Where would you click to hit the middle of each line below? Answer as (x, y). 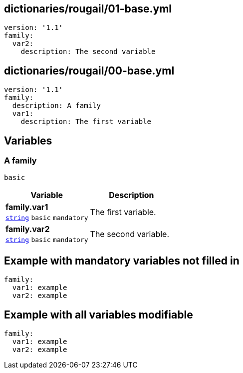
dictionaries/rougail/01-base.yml (88, 9)
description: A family (56, 106)
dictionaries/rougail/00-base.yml (89, 70)
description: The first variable (86, 122)
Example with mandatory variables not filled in (122, 260)
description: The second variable (88, 52)
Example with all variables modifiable (99, 314)
